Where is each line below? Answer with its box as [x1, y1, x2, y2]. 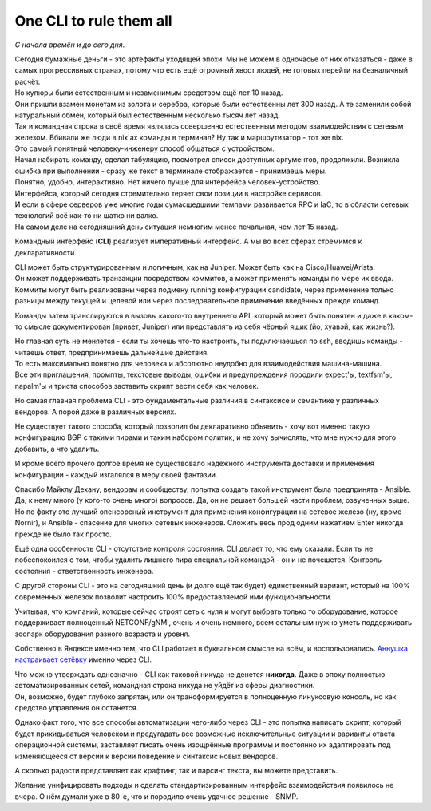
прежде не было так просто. [14, 529, 112, 539]
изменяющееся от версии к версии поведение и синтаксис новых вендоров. [14, 751, 279, 761]
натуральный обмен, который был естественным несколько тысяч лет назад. [14, 110, 281, 120]
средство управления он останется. [14, 703, 139, 713]
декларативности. [14, 247, 77, 257]
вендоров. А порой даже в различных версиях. [14, 407, 177, 417]
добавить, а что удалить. [14, 444, 100, 453]
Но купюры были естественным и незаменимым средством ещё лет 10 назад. [14, 88, 283, 97]
